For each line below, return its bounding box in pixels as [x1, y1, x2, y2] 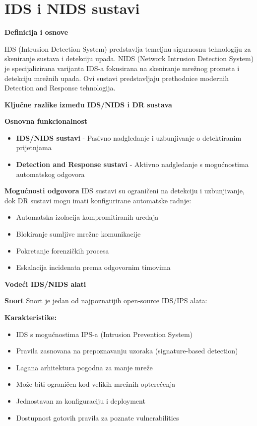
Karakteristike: [4, 312, 57, 322]
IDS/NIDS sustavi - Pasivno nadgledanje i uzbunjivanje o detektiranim [16, 132, 242, 143]
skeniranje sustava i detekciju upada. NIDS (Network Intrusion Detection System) [4, 53, 254, 64]
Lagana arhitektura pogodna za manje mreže [16, 362, 153, 372]
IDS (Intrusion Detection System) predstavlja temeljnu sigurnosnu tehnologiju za [4, 43, 251, 54]
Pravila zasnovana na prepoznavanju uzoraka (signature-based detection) [16, 345, 238, 356]
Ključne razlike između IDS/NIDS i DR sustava [4, 99, 172, 109]
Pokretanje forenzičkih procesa [16, 245, 109, 256]
